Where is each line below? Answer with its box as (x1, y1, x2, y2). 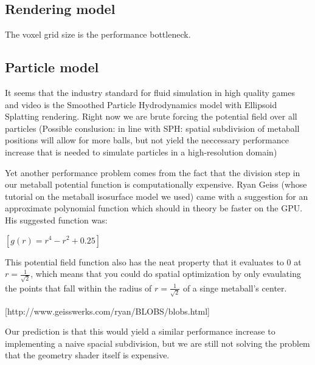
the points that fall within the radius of (5, 281, 152, 294)
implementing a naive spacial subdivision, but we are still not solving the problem (5, 336, 310, 349)
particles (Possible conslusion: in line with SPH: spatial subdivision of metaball (5, 121, 300, 134)
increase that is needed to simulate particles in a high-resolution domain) (5, 145, 277, 158)
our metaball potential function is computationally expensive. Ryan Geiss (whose (5, 178, 307, 191)
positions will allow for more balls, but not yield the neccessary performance (5, 134, 289, 146)
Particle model (5, 58, 99, 77)
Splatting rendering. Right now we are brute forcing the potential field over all (5, 110, 297, 123)
